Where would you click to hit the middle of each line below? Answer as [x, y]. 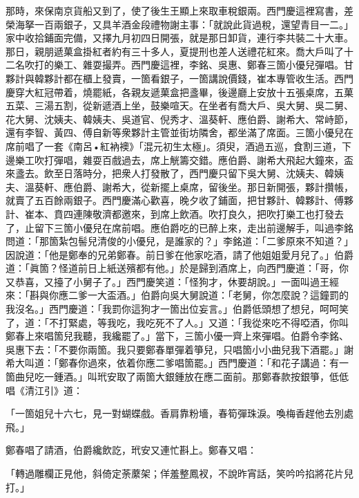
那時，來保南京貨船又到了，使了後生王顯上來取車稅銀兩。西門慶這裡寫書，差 [179, 10]
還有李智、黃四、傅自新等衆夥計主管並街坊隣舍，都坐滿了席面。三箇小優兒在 [179, 132]
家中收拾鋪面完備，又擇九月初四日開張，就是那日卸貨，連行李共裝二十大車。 [179, 38]
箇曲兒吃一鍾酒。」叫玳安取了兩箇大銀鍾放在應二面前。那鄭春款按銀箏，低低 [177, 377]
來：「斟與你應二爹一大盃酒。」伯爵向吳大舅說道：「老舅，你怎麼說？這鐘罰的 [177, 295]
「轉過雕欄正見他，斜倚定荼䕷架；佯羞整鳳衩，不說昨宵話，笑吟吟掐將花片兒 [179, 473]
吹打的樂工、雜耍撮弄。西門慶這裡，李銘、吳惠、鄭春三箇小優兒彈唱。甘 [189, 65]
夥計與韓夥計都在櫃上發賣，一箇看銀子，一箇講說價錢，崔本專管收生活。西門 [179, 78]
